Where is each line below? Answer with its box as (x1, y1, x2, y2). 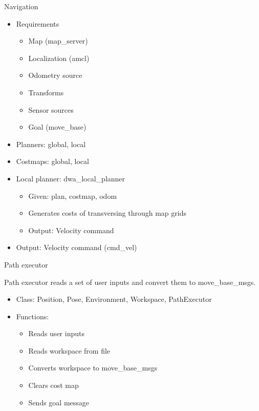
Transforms (28, 87, 64, 97)
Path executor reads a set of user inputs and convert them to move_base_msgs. (4, 276, 256, 287)
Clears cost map (28, 380, 79, 391)
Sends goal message (28, 397, 90, 407)
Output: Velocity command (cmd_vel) (16, 242, 137, 253)
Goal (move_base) (28, 121, 87, 132)
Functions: (16, 311, 49, 321)
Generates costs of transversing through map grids (28, 208, 186, 218)
